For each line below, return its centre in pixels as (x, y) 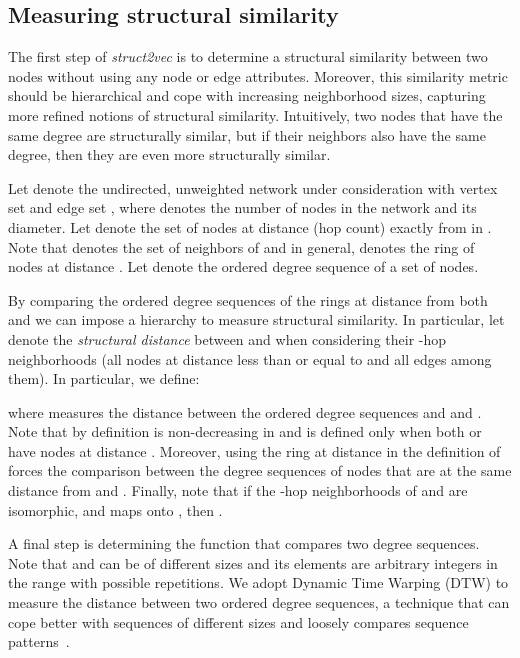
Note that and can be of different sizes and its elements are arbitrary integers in (253, 562)
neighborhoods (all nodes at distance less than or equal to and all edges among (250, 358)
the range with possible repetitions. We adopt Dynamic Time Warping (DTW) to (258, 582)
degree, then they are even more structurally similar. (169, 154)
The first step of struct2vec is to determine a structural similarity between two (248, 56)
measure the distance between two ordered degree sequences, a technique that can (259, 602)
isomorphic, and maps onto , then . (115, 509)
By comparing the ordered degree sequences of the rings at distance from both (248, 299)
